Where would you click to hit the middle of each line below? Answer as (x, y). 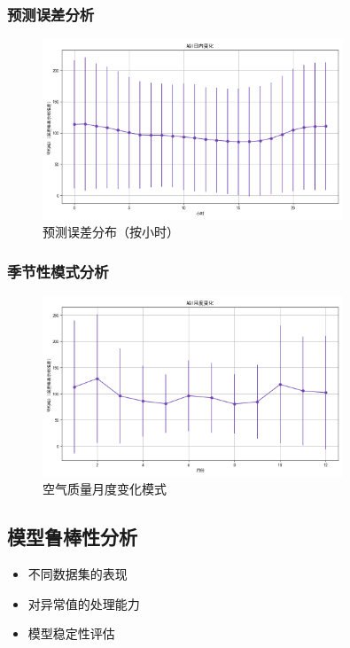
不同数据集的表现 (78, 574)
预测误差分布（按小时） (111, 232)
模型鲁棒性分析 (72, 537)
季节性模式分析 (58, 271)
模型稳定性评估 (71, 633)
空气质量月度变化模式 (105, 489)
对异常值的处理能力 (84, 603)
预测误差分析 (51, 14)
